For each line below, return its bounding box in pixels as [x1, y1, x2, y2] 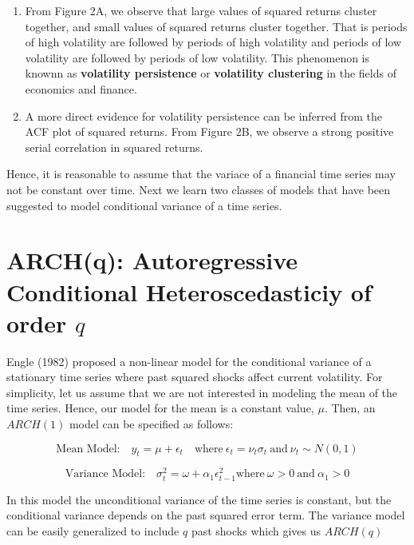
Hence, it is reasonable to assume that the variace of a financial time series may [6, 165, 396, 182]
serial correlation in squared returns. [25, 138, 203, 155]
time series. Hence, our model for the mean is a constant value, [6, 400, 314, 416]
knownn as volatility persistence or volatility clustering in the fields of [25, 65, 396, 82]
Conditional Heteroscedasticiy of [6, 275, 372, 308]
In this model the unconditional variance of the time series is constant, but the [6, 491, 392, 507]
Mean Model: [56, 443, 120, 455]
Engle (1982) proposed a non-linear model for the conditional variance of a [6, 352, 372, 369]
